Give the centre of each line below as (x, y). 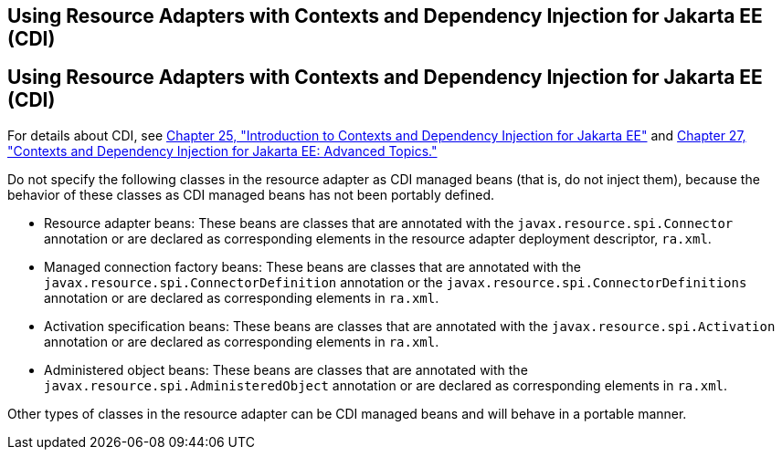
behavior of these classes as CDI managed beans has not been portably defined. (251, 194)
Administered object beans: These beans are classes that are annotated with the (286, 369)
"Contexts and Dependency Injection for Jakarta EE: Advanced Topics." (222, 151)
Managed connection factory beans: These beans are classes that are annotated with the (313, 266)
